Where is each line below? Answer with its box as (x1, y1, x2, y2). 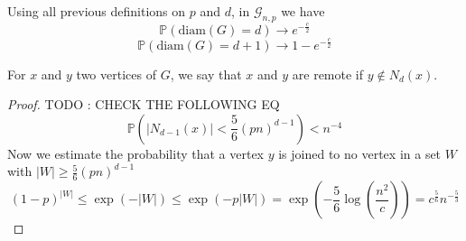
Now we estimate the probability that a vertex (7, 144, 265, 162)
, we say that (170, 64, 242, 83)
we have (281, 2, 325, 20)
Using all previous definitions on (7, 2, 186, 20)
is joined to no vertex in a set (278, 144, 442, 162)
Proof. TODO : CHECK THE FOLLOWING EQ (7, 95, 280, 114)
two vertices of (76, 64, 156, 83)
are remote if (292, 64, 364, 83)
